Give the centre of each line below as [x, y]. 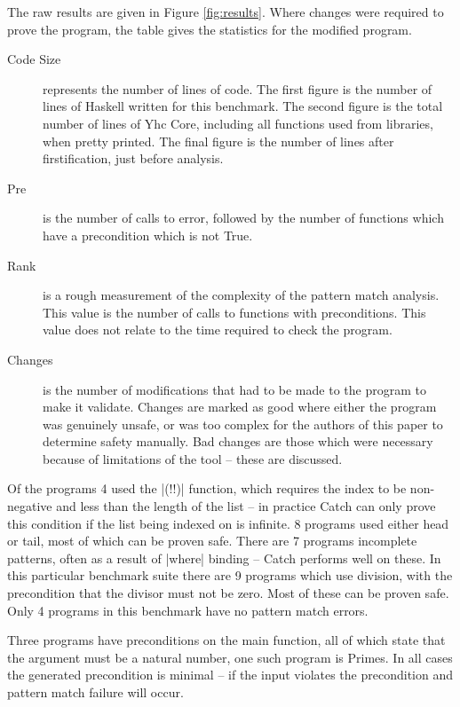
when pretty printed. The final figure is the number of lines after [218, 141]
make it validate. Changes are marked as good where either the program [240, 407]
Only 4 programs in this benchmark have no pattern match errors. [188, 610]
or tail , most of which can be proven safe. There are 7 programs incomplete [212, 541]
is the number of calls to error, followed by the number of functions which [243, 218]
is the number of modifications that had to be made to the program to [234, 389]
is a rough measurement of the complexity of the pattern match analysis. [241, 295]
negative [30, 506]
